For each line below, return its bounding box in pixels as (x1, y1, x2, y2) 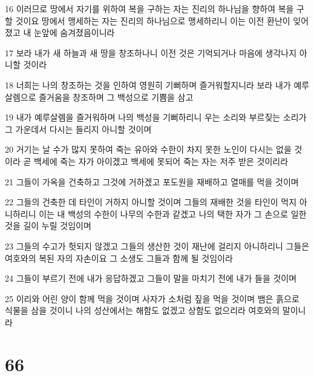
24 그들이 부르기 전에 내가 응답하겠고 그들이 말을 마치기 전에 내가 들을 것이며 (5, 272, 297, 285)
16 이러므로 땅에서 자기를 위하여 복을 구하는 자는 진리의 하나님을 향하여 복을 (5, 2, 294, 15)
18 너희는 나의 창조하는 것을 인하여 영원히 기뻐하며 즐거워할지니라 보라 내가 (5, 78, 291, 91)
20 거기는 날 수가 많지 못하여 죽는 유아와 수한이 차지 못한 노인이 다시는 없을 (5, 143, 292, 156)
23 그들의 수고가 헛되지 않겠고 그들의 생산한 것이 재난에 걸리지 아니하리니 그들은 (5, 239, 310, 252)
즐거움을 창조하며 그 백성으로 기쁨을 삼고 (39, 90, 194, 103)
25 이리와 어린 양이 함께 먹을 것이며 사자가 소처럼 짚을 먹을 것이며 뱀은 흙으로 (5, 292, 299, 305)
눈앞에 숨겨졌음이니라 (33, 26, 115, 39)
